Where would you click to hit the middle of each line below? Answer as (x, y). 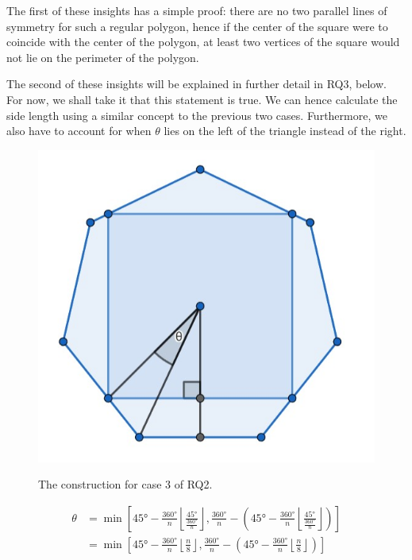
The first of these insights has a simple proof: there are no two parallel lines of (197, 10)
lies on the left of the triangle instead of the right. (285, 131)
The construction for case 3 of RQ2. (125, 484)
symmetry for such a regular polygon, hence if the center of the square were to (197, 26)
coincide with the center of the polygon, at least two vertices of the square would (203, 42)
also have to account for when (79, 131)
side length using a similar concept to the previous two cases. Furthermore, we (197, 115)
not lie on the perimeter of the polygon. (103, 57)
